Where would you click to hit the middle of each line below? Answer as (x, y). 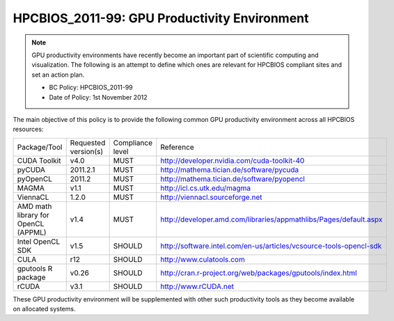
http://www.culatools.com (203, 259)
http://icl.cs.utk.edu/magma (205, 188)
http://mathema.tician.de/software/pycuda (230, 169)
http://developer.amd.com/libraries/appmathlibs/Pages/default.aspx (271, 219)
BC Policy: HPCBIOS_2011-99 (91, 88)
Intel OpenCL (39, 242)
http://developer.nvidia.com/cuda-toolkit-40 (233, 160)
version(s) (87, 151)
